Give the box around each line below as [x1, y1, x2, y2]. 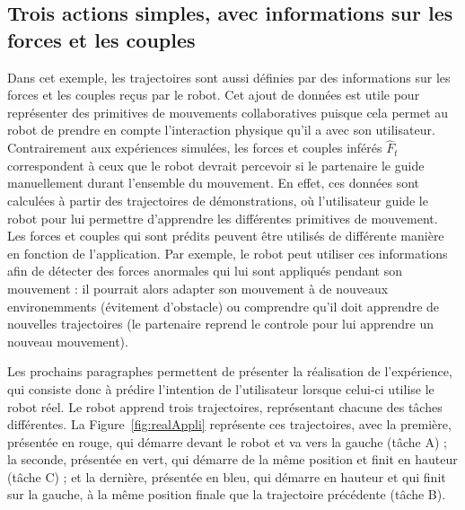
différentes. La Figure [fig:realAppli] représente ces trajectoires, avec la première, [7, 415, 452, 434]
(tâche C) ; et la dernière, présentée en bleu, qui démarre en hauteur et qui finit [7, 467, 446, 486]
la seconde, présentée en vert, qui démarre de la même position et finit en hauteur [7, 450, 458, 469]
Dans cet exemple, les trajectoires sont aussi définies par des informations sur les [7, 67, 451, 86]
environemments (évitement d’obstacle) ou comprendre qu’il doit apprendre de [7, 296, 440, 315]
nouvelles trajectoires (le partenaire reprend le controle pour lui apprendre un [7, 314, 434, 333]
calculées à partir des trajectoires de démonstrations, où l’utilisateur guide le [7, 190, 428, 209]
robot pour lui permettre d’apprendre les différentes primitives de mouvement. [7, 208, 438, 227]
